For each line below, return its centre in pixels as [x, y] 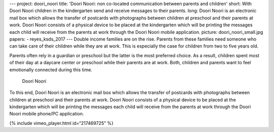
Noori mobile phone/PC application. [47, 114]
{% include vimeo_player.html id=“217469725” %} [61, 123]
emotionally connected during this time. [51, 70]
